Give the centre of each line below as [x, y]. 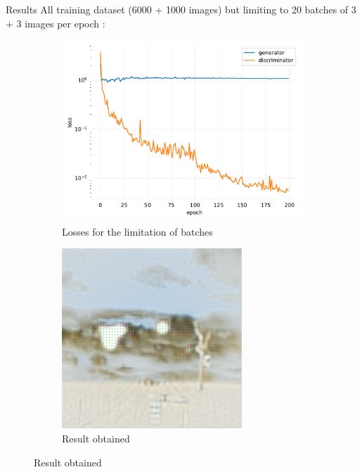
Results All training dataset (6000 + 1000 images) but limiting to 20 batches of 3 [181, 9]
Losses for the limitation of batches [137, 231]
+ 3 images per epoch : [56, 23]
